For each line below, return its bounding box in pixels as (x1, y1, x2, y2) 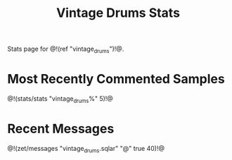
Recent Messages (7, 121, 115, 137)
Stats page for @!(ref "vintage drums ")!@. (7, 44, 124, 54)
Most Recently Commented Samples (7, 71, 225, 87)
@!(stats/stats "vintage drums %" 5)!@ (7, 94, 114, 104)
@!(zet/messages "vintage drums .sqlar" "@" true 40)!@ (7, 144, 165, 154)
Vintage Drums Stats (56, 5, 181, 21)
